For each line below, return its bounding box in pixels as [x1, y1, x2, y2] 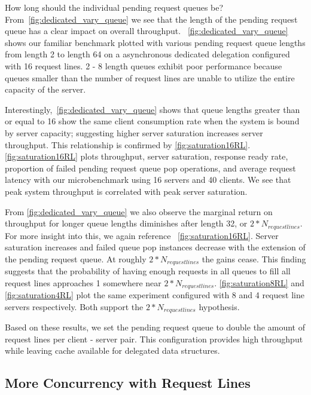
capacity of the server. [5, 83, 86, 96]
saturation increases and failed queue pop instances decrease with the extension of [5, 241, 306, 253]
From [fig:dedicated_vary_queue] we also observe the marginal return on [5, 205, 273, 218]
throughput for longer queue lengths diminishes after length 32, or [5, 217, 248, 229]
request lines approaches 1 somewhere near [5, 276, 161, 289]
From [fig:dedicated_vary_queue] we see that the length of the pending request [5, 13, 298, 25]
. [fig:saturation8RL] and [214, 276, 304, 289]
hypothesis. [199, 300, 240, 313]
